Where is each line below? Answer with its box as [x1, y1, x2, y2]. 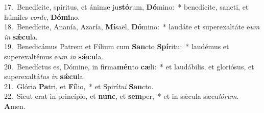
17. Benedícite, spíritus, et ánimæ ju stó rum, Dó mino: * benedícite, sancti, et [4, 2, 249, 12]
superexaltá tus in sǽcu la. [4, 71, 85, 82]
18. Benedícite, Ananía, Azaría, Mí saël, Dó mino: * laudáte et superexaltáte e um [4, 21, 260, 32]
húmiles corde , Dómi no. [4, 11, 80, 22]
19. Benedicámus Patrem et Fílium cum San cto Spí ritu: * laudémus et [4, 41, 229, 52]
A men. [4, 100, 26, 111]
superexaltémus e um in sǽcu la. [4, 51, 104, 61]
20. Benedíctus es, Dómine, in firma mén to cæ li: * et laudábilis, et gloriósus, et [4, 61, 254, 71]
